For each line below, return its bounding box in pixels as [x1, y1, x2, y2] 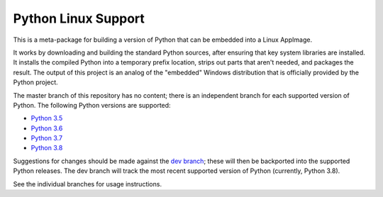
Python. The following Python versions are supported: [13, 101, 171, 109]
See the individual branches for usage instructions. [13, 179, 162, 188]
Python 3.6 [30, 124, 63, 133]
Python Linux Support [13, 11, 145, 26]
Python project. [13, 78, 58, 86]
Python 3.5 [30, 114, 63, 123]
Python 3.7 [30, 134, 63, 142]
